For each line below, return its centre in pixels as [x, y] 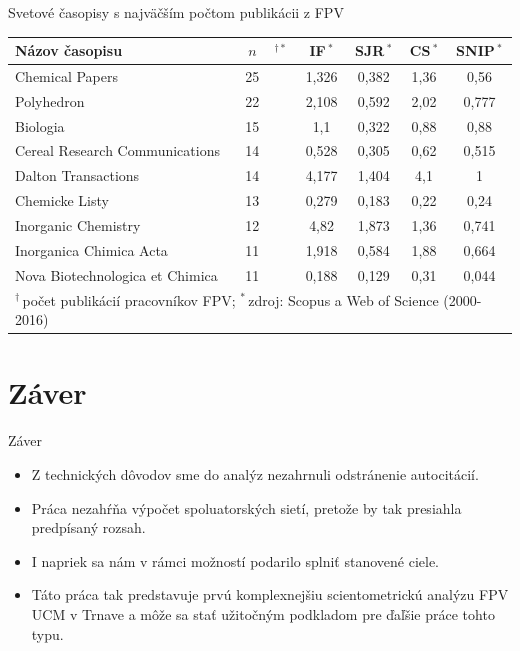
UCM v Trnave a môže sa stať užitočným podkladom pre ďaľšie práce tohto [263, 613]
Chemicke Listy [62, 200]
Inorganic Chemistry [78, 225]
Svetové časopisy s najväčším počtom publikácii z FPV [176, 12]
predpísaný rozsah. [88, 527]
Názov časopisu [69, 50]
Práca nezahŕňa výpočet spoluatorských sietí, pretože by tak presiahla [246, 507]
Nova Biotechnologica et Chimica [116, 274]
